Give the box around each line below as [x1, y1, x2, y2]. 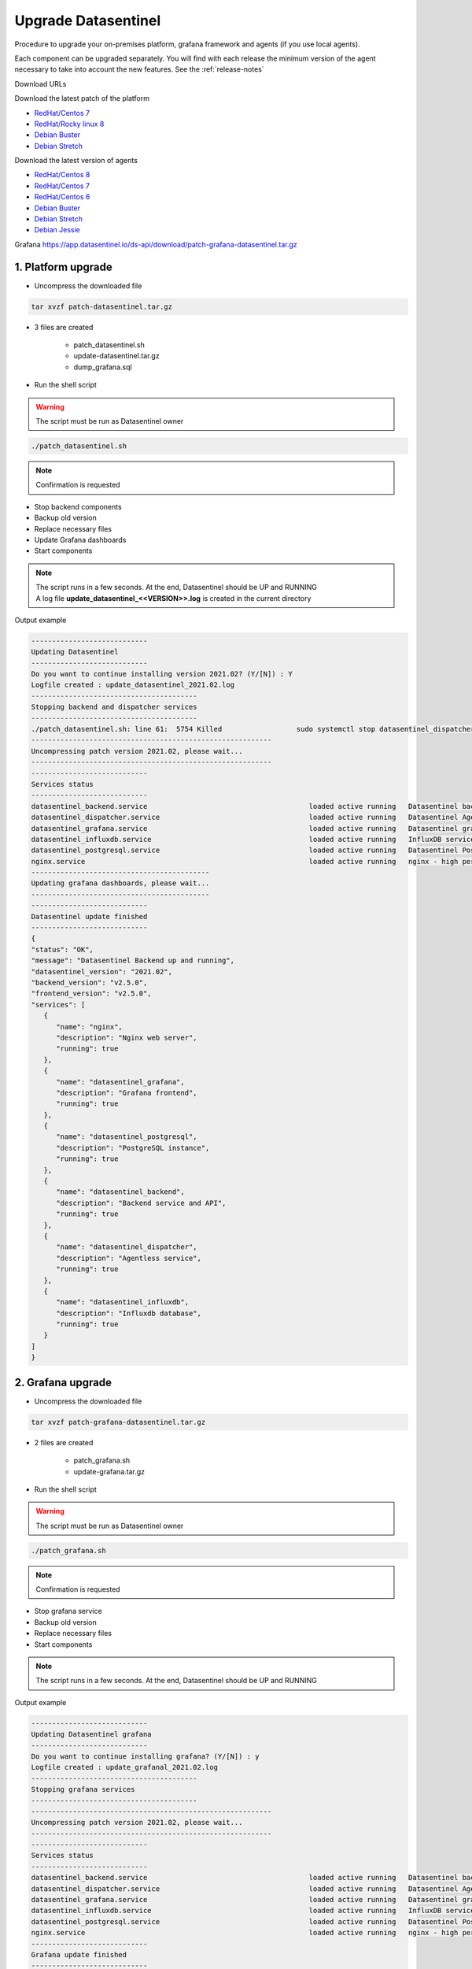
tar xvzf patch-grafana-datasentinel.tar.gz [31, 1418, 206, 1426]
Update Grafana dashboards [34, 535, 127, 544]
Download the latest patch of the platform [14, 94, 149, 103]
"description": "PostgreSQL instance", [56, 1143, 210, 1152]
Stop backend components [34, 502, 122, 511]
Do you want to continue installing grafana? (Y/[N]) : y [31, 1752, 260, 1760]
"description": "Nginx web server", [56, 1033, 197, 1042]
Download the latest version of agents [14, 156, 138, 165]
